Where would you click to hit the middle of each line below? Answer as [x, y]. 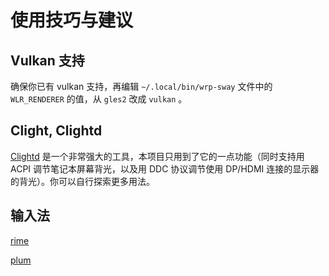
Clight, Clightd [56, 131]
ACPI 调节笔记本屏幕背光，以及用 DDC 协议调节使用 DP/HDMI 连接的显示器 [165, 168]
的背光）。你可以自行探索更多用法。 [82, 181]
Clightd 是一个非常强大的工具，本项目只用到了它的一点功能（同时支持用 [157, 156]
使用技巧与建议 [72, 20]
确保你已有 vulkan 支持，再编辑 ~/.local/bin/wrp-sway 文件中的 [141, 86]
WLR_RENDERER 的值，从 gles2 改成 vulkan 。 [99, 99]
